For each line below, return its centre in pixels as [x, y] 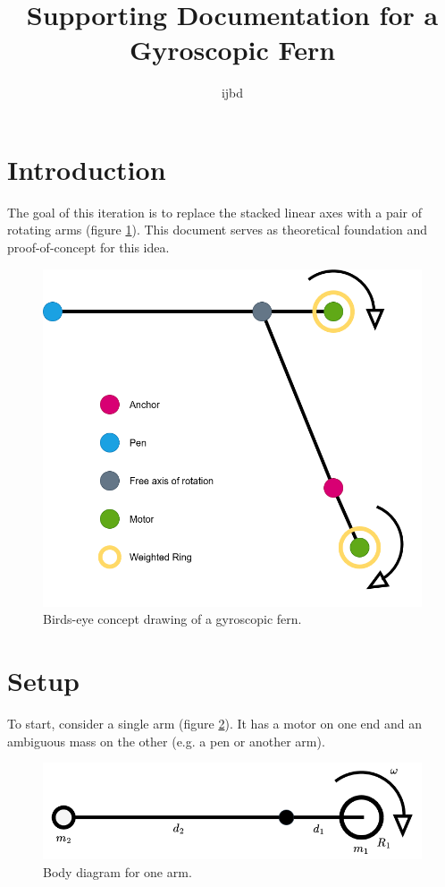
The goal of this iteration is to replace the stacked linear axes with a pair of [214, 212]
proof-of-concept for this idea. [88, 247]
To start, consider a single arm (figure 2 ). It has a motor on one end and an [215, 724]
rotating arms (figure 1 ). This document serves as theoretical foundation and [217, 230]
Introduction [87, 169]
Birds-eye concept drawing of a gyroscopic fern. [172, 619]
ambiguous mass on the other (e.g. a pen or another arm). [166, 741]
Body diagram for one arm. [118, 871]
